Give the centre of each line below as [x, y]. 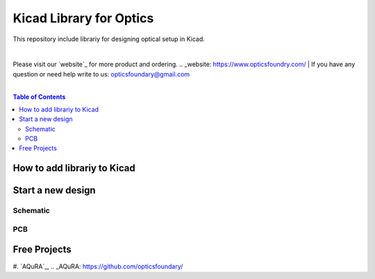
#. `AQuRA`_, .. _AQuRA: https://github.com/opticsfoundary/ [98, 266]
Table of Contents [39, 97]
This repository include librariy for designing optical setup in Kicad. [109, 39]
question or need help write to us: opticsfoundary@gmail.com [101, 74]
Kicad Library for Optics [83, 18]
